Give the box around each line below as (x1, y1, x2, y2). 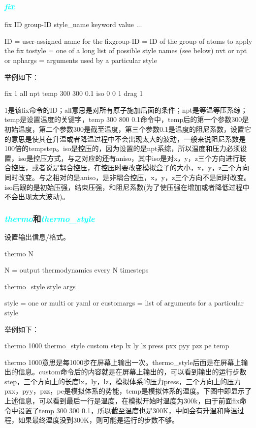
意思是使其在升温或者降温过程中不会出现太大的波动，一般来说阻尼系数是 (11, 133, 246, 144)
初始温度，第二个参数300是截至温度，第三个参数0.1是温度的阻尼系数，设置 (4, 123, 244, 134)
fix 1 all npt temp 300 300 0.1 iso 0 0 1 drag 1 (4, 88, 143, 98)
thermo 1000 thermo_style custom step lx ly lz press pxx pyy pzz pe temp (4, 340, 229, 351)
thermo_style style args (4, 281, 76, 291)
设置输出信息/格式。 (4, 231, 70, 242)
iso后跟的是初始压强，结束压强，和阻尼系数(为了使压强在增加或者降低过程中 (4, 182, 250, 192)
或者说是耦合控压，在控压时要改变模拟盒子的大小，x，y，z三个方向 (32, 162, 249, 173)
